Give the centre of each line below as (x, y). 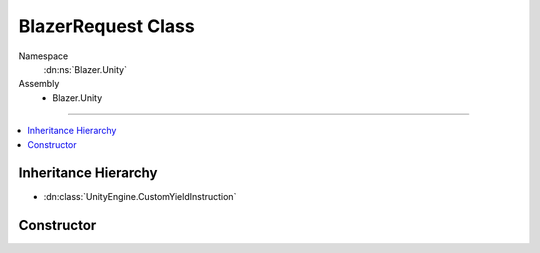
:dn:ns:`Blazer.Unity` (85, 69)
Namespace (43, 56)
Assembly (39, 84)
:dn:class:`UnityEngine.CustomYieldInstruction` (140, 197)
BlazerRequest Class (106, 26)
